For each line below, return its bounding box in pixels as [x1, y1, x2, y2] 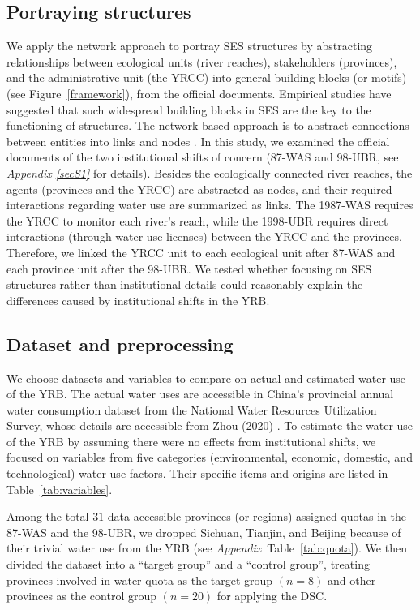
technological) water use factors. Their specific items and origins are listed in [6, 465, 388, 482]
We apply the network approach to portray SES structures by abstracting [6, 37, 373, 54]
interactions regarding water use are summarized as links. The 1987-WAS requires [6, 196, 414, 213]
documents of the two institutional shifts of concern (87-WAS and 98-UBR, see [6, 148, 399, 165]
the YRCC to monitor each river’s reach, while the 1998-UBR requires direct [6, 212, 388, 229]
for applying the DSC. [216, 587, 328, 604]
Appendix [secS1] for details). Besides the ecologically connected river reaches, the [6, 164, 413, 181]
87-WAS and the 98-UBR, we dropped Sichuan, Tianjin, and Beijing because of [6, 523, 401, 540]
